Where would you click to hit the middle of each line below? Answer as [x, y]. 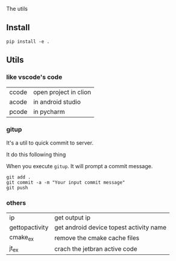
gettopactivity [29, 227]
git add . [19, 177]
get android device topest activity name [110, 227]
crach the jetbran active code [96, 248]
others [16, 203]
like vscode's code [34, 77]
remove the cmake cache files [97, 237]
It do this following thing [36, 154]
